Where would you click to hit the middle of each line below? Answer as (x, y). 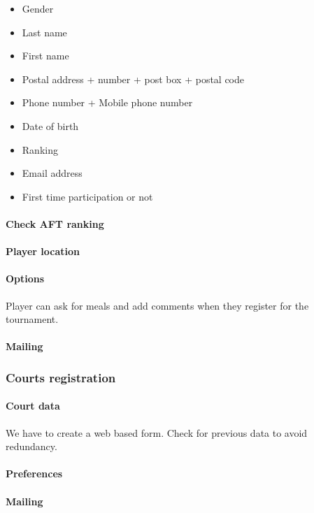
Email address (52, 173)
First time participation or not (87, 196)
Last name (44, 32)
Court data (33, 406)
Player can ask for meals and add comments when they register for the (157, 305)
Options (25, 279)
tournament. (32, 319)
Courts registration (61, 377)
